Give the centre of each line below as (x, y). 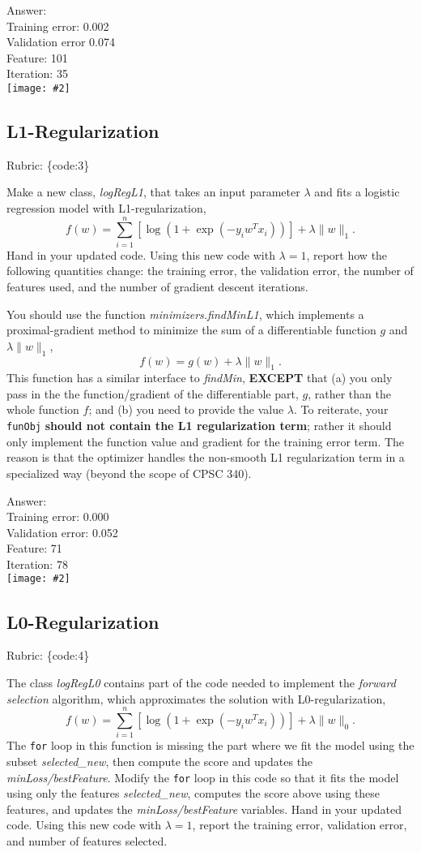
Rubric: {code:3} (48, 164)
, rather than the (349, 393)
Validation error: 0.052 (62, 532)
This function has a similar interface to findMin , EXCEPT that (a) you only (200, 378)
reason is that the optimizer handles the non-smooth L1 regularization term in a (206, 457)
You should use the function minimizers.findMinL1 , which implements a (185, 314)
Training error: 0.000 (58, 516)
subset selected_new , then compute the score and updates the (160, 761)
